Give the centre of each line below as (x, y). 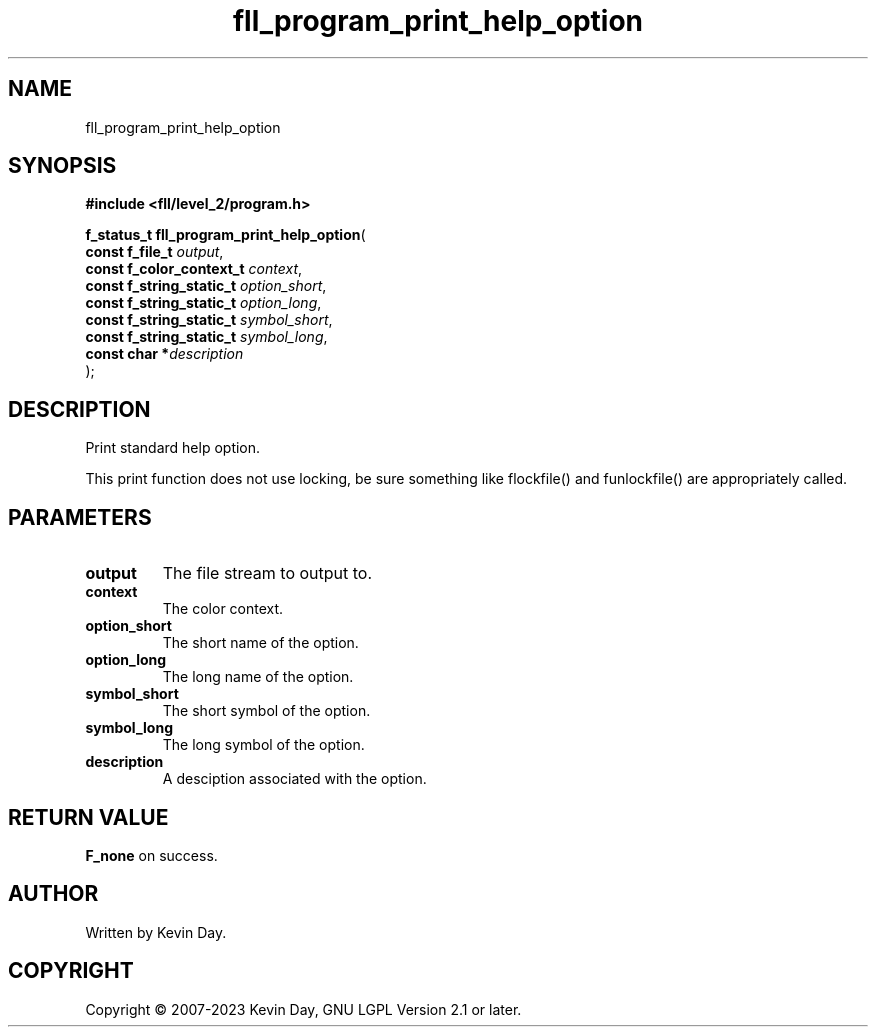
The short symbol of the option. (266, 711)
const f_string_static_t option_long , (203, 303)
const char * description (164, 354)
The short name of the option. (260, 643)
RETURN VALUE (88, 817)
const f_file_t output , (154, 252)
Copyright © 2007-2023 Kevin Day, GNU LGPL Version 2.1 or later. (303, 1009)
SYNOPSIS (62, 166)
